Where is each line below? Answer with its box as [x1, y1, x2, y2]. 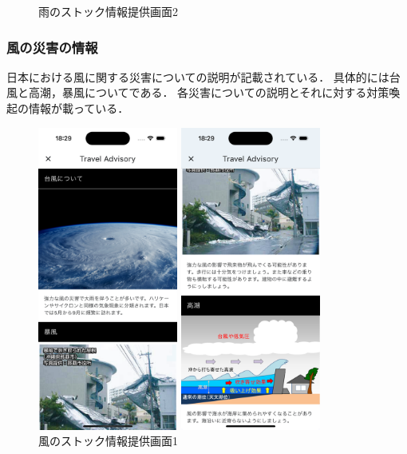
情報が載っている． [28, 100, 129, 116]
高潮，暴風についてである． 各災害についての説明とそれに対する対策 [28, 84, 389, 101]
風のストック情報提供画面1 [38, 432, 178, 449]
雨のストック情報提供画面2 [38, 3, 178, 19]
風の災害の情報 [6, 37, 98, 57]
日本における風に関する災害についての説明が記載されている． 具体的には [6, 68, 389, 85]
